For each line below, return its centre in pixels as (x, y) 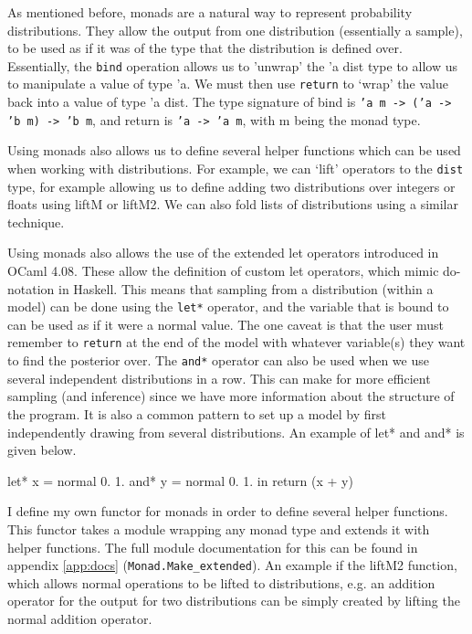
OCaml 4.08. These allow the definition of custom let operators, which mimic (223, 271)
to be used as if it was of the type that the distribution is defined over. (205, 48)
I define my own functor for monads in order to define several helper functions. (228, 511)
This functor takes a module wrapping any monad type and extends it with (219, 528)
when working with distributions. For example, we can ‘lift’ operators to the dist (236, 168)
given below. (42, 450)
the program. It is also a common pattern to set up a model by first (197, 413)
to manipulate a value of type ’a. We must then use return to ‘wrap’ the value (228, 84)
